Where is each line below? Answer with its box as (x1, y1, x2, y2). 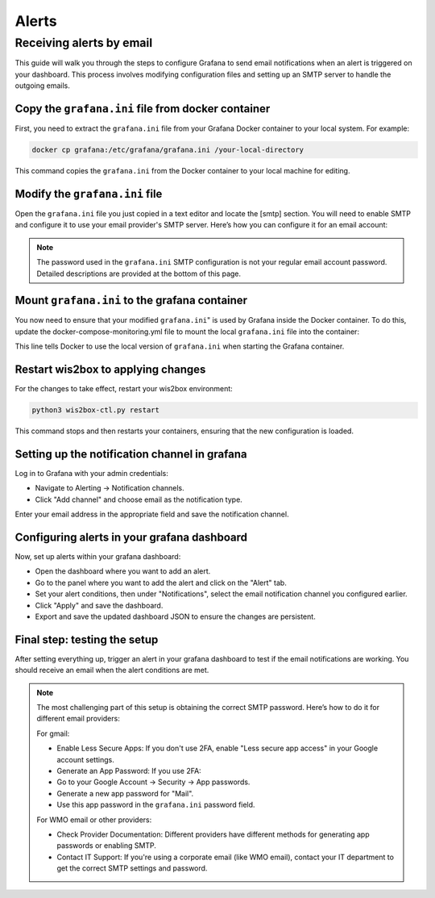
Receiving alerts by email (14, 36, 153, 50)
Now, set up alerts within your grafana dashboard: (14, 552, 181, 562)
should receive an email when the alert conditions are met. (14, 666, 209, 675)
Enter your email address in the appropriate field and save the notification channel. (14, 509, 289, 520)
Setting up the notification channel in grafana (14, 447, 247, 461)
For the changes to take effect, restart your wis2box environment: (14, 384, 233, 394)
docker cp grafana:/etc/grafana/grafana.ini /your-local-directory (31, 145, 304, 155)
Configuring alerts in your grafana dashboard (14, 530, 247, 544)
